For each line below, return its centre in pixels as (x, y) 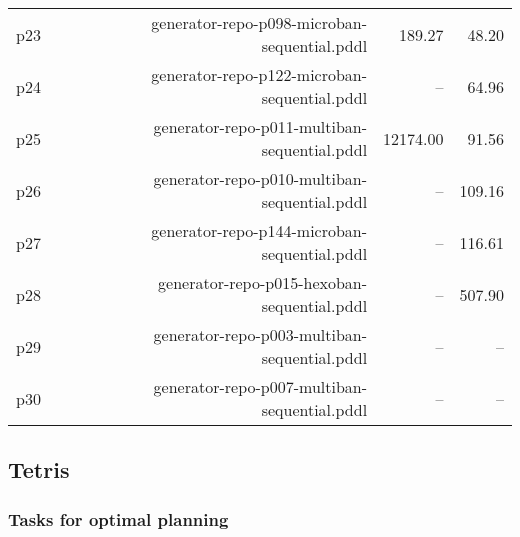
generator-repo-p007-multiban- (260, 386)
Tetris (39, 469)
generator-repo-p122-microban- (259, 74)
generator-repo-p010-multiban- (260, 178)
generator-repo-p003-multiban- (260, 334)
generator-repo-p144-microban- (259, 230)
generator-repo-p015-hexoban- (263, 282)
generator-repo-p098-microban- (259, 22)
